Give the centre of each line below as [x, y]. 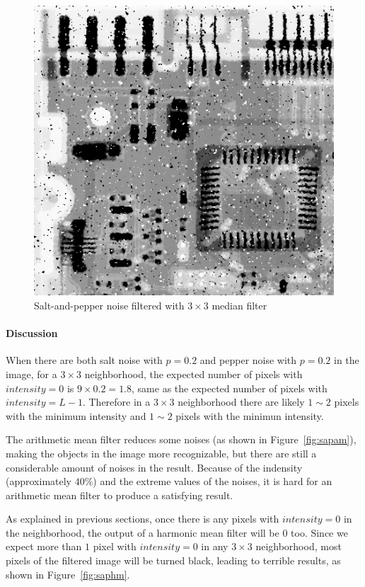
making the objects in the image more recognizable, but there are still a [161, 453]
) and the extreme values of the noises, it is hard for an [213, 481]
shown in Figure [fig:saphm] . [68, 574]
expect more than [44, 546]
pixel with [115, 546]
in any [215, 546]
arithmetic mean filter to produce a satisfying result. [120, 495]
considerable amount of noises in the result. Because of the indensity [154, 467]
